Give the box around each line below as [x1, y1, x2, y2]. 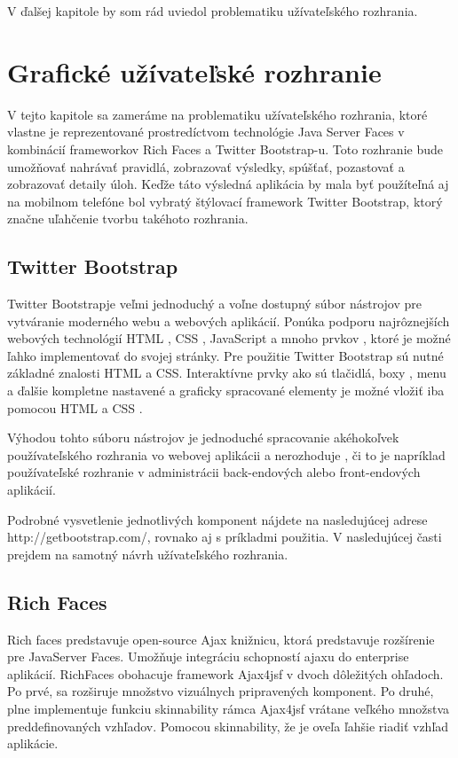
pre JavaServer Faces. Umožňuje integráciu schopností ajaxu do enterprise [7, 647, 409, 666]
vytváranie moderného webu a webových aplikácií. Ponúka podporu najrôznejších [7, 311, 450, 330]
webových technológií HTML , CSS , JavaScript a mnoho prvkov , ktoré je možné [7, 329, 451, 348]
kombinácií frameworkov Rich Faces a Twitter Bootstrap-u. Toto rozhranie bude [7, 139, 443, 158]
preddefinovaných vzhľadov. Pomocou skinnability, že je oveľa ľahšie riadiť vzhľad [7, 716, 449, 735]
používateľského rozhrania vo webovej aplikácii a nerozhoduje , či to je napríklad [7, 445, 446, 464]
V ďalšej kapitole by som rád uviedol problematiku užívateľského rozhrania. [7, 2, 418, 20]
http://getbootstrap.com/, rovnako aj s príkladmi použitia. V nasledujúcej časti [7, 527, 442, 546]
